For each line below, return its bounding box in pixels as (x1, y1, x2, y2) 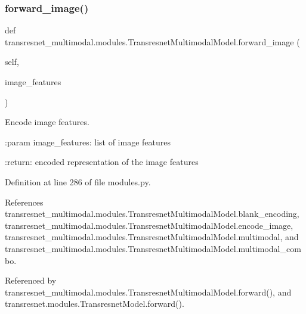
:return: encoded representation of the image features (5, 156, 199, 168)
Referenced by (5, 274, 57, 287)
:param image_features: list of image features (5, 135, 171, 148)
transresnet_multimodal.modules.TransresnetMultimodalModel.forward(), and (5, 285, 292, 298)
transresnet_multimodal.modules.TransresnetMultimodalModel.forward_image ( (5, 35, 300, 48)
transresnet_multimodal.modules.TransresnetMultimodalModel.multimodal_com (5, 242, 301, 254)
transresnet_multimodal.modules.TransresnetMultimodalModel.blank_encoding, (5, 207, 299, 220)
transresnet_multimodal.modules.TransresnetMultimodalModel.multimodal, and (5, 231, 299, 243)
